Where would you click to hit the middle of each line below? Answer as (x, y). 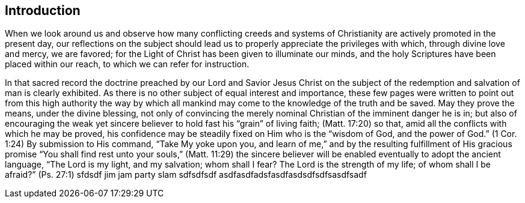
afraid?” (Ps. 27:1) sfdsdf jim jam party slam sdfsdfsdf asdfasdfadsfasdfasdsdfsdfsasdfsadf (186, 175)
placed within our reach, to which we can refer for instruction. (127, 64)
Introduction (43, 11)
